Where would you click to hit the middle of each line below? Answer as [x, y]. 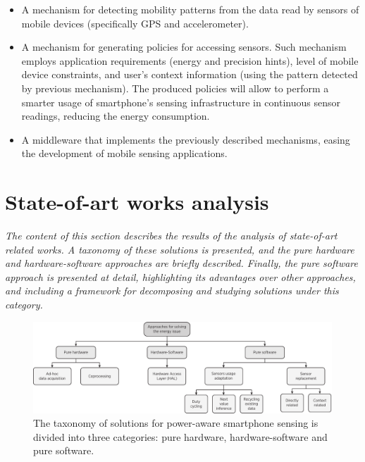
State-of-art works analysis [137, 202]
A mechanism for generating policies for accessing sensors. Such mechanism [184, 47]
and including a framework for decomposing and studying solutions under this [172, 291]
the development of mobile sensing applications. [124, 153]
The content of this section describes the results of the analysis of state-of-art [171, 236]
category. [24, 305]
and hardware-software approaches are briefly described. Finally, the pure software [182, 263]
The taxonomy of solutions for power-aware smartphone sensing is [176, 423]
